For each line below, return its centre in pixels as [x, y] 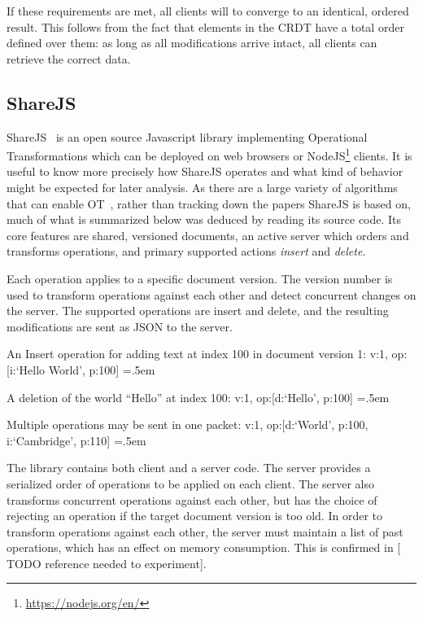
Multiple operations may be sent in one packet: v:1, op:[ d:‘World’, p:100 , [188, 424]
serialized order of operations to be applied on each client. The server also [191, 483]
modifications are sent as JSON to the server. [120, 326]
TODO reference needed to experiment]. [107, 563]
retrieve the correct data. [69, 58]
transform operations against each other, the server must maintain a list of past [205, 531]
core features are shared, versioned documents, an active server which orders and [208, 235]
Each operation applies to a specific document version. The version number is [200, 278]
